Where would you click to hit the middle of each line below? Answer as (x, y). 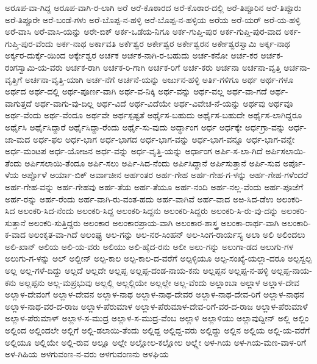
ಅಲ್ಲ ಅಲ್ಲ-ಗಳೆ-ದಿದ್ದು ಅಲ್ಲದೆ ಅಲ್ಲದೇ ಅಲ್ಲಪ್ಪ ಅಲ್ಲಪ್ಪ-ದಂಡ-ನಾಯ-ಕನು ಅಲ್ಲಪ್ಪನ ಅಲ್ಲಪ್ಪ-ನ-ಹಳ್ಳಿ (137, 270)
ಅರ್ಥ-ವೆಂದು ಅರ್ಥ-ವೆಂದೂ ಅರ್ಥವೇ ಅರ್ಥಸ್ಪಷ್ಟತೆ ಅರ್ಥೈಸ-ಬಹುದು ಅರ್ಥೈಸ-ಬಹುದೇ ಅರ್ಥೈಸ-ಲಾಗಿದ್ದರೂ (154, 115)
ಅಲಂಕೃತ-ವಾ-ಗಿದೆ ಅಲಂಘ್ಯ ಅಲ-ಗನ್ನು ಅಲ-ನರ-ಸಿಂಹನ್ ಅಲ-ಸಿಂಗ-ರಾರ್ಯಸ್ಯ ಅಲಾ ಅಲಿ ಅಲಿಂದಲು (167, 234)
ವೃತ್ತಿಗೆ (14, 79)
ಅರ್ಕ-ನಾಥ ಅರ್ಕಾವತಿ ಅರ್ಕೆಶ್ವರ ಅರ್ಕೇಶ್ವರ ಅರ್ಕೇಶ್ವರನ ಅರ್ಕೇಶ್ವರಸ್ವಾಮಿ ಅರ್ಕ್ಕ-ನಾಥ (173, 43)
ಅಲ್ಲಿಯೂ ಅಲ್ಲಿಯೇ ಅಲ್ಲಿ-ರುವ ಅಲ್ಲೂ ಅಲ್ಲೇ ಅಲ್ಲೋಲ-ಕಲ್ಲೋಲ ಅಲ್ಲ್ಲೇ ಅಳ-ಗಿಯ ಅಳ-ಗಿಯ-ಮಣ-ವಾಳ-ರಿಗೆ (156, 342)
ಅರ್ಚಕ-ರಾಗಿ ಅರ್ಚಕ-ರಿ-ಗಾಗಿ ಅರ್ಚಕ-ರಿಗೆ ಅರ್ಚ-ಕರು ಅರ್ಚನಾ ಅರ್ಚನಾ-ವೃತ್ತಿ (173, 67)
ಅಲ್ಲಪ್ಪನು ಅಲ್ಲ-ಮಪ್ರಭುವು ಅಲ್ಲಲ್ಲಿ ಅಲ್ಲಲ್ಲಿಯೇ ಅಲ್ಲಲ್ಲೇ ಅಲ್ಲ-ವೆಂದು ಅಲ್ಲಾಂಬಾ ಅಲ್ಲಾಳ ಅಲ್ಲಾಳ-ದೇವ (159, 282)
